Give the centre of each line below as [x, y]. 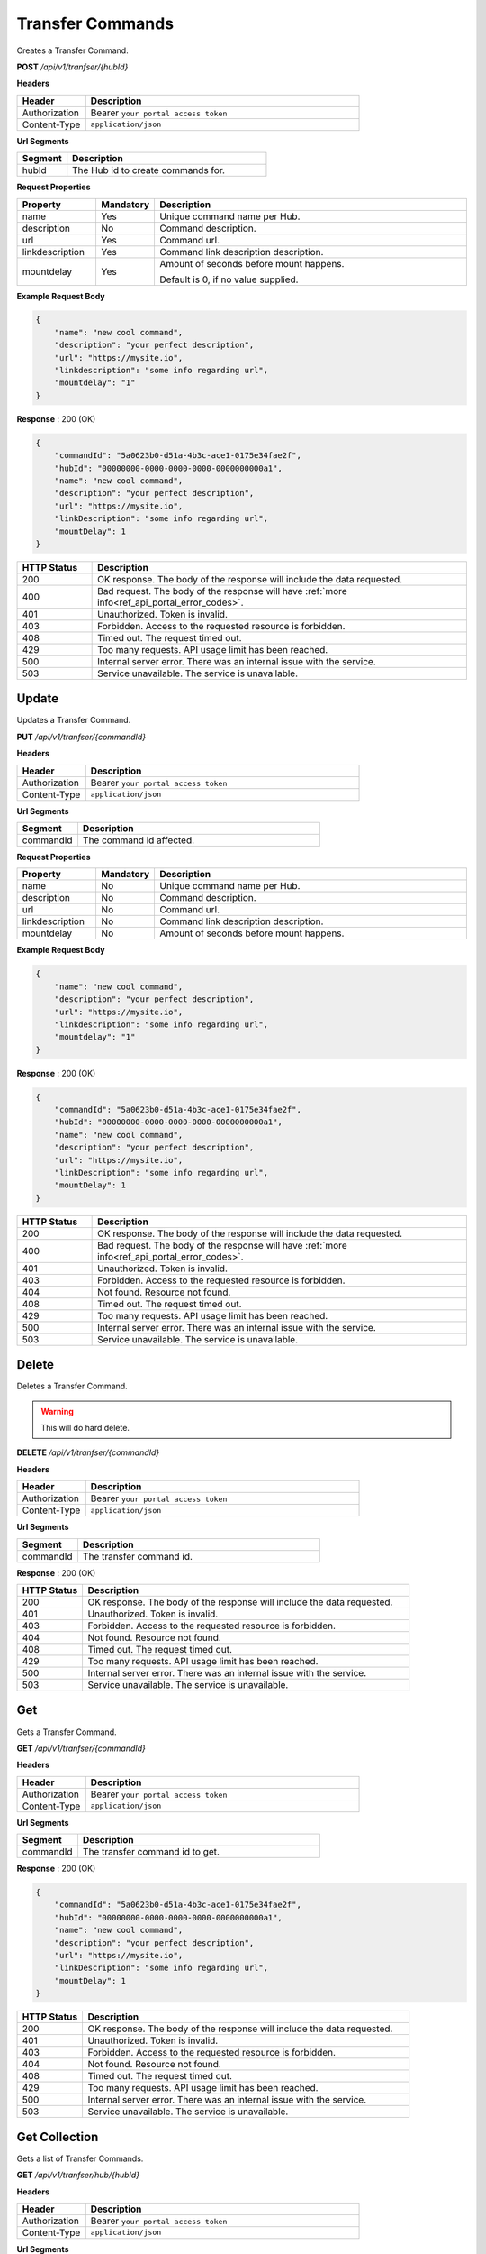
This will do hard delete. [85, 1428]
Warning [57, 1411]
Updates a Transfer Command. [74, 720]
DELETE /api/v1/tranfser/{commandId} [88, 1452]
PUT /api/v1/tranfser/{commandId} [81, 737]
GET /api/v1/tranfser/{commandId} [81, 1748]
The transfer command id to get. [151, 1852]
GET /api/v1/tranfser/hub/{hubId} [78, 2175]
